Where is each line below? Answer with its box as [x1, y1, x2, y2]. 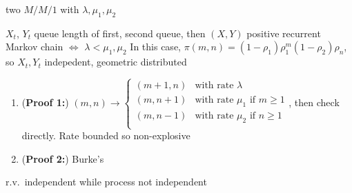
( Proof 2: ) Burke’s [21, 151, 104, 165]
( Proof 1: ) [21, 95, 69, 110]
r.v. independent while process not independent [6, 174, 207, 189]
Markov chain [6, 39, 63, 54]
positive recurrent [246, 26, 321, 40]
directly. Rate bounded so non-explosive [21, 128, 190, 143]
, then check [289, 95, 340, 110]
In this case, [130, 39, 181, 54]
